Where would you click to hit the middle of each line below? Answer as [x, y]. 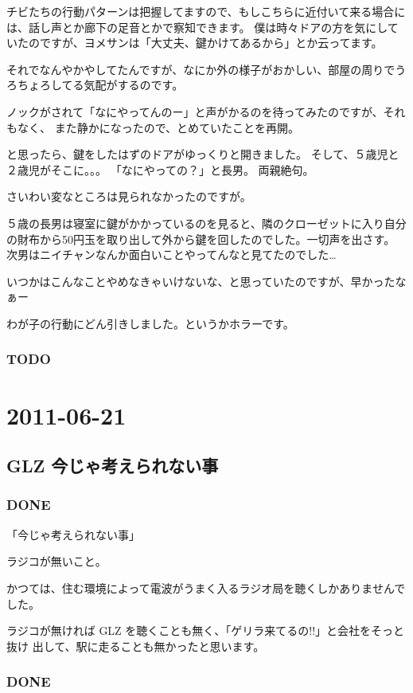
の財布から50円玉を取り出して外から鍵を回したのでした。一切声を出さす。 [201, 239]
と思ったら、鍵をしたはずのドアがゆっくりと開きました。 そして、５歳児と [203, 154]
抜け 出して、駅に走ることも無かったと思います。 [136, 646]
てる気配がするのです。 [123, 85]
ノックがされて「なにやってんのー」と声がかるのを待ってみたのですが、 [195, 111]
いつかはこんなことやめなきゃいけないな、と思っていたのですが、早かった [201, 281]
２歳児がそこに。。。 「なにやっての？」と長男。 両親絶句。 [160, 169]
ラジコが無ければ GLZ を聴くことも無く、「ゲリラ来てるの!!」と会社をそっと [206, 630]
